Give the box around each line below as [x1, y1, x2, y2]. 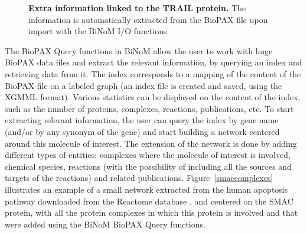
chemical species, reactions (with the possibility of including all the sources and [5, 160, 292, 172]
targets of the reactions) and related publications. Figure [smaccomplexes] [5, 172, 273, 184]
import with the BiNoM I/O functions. [28, 25, 169, 37]
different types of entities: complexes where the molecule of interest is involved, [5, 149, 290, 161]
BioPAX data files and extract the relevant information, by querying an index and [5, 56, 302, 68]
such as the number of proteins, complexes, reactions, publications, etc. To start [5, 102, 294, 114]
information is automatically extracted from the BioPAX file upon [28, 13, 268, 25]
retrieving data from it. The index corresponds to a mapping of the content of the [5, 67, 301, 80]
